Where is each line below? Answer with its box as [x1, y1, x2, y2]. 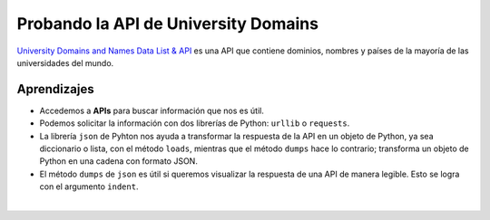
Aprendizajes [16, 81, 94, 97]
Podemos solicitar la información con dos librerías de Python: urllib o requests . [39, 118, 350, 129]
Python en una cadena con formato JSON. [39, 156, 199, 167]
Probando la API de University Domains [16, 14, 319, 33]
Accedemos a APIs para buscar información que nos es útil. [39, 105, 265, 116]
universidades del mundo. [16, 57, 114, 68]
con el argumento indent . [39, 181, 139, 192]
